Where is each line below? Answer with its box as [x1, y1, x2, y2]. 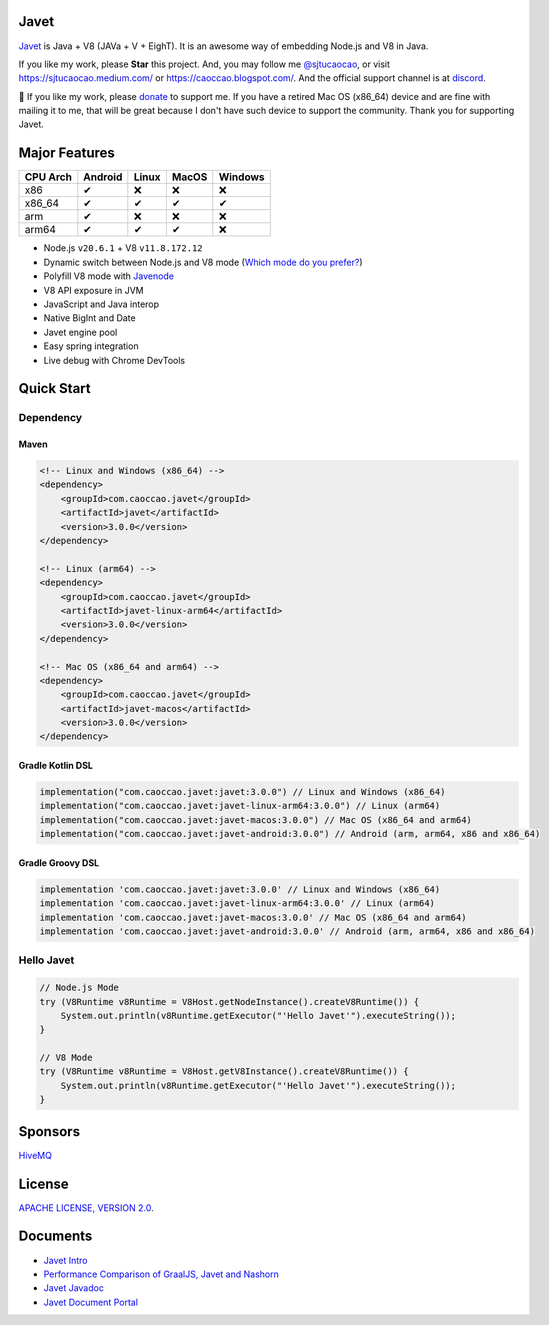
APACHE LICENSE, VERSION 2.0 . [18, 1201, 154, 1214]
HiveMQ [18, 1149, 52, 1161]
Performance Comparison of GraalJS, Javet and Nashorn [43, 1268, 279, 1280]
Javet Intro [43, 1254, 88, 1266]
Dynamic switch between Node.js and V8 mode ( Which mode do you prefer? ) [43, 256, 363, 268]
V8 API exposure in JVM [43, 284, 144, 296]
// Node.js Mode [39, 982, 120, 994]
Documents [18, 1228, 93, 1245]
